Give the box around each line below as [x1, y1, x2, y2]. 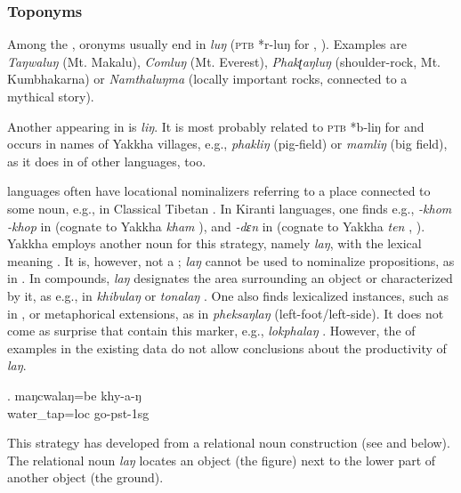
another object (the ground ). [7, 468, 164, 487]
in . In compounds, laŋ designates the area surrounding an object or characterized [7, 269, 453, 287]
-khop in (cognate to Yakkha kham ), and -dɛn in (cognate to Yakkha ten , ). [7, 216, 425, 235]
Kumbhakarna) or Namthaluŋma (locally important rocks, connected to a [7, 69, 408, 88]
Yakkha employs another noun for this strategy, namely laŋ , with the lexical [7, 234, 422, 253]
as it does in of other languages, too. [7, 151, 206, 170]
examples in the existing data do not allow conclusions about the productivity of [7, 338, 447, 357]
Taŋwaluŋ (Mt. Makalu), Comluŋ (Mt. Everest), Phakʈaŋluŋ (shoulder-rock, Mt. [7, 52, 441, 70]
